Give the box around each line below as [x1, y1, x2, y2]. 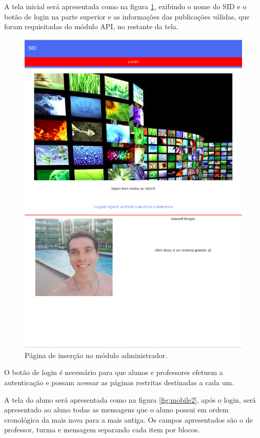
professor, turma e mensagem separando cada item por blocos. [4, 424, 200, 435]
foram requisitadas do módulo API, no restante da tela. [4, 21, 178, 32]
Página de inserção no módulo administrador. [25, 349, 168, 360]
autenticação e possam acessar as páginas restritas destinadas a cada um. [4, 377, 234, 388]
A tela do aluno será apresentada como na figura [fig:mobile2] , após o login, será [4, 394, 256, 405]
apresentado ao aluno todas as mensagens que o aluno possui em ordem [4, 404, 229, 415]
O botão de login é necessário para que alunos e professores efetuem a [4, 367, 223, 378]
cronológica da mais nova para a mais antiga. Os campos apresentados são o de [4, 414, 253, 425]
